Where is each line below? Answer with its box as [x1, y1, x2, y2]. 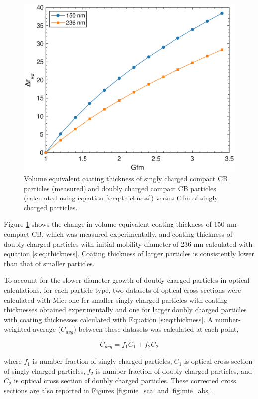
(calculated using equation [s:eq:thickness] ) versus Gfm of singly [24, 193, 218, 203]
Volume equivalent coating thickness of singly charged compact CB [24, 173, 228, 183]
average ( [33, 324, 61, 334]
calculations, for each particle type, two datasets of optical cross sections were [4, 284, 241, 295]
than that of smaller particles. [4, 258, 95, 268]
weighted [4, 324, 31, 334]
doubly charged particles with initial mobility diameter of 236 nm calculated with [4, 238, 253, 249]
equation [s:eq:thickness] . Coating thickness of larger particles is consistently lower [4, 248, 254, 259]
